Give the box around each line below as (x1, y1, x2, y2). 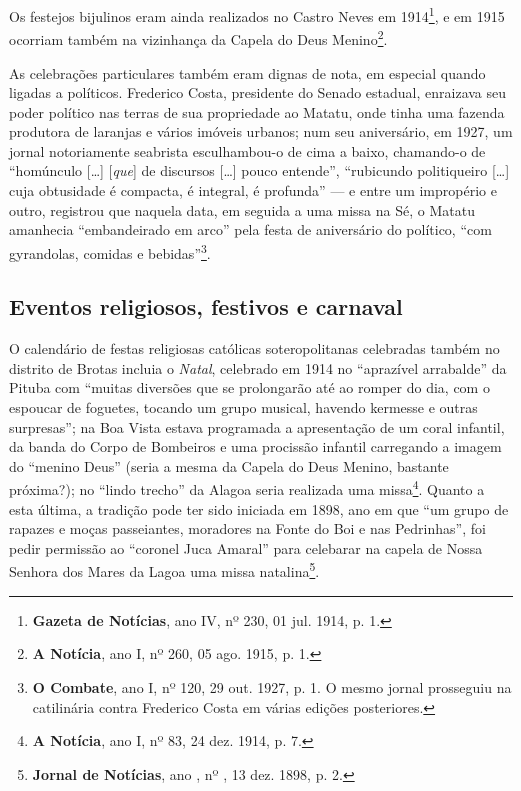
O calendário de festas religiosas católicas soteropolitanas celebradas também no (9, 338, 500, 359)
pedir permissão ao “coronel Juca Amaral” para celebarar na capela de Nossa (9, 537, 483, 558)
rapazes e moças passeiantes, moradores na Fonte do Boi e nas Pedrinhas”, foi (9, 518, 486, 539)
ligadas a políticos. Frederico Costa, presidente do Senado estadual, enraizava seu (9, 82, 507, 103)
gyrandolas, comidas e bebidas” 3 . (9, 239, 211, 263)
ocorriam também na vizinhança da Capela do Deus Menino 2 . (9, 26, 388, 49)
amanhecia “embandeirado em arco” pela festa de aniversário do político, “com (9, 219, 492, 240)
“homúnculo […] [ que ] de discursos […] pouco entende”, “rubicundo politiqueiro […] (9, 160, 510, 181)
